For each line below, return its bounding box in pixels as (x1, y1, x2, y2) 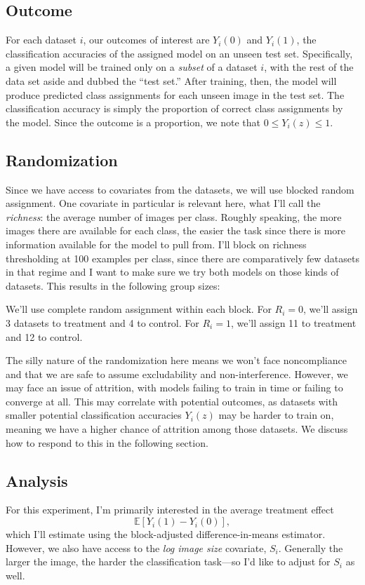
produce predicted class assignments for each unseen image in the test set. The (6, 87, 345, 102)
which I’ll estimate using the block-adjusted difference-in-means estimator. (6, 527, 326, 542)
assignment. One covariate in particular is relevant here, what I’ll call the (6, 196, 321, 210)
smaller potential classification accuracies (6, 408, 182, 422)
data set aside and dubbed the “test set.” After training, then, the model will (6, 73, 337, 88)
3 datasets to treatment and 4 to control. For (6, 315, 199, 330)
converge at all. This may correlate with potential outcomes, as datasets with (6, 394, 338, 408)
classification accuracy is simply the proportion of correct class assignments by (6, 101, 343, 116)
